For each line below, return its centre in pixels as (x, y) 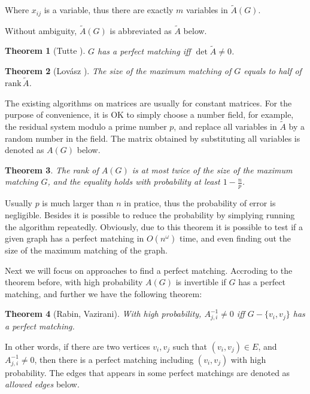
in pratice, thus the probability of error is (200, 203)
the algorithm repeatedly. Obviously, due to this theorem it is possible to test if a (154, 226)
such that (190, 346)
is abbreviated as (141, 30)
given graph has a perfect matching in (75, 238)
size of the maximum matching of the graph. (86, 250)
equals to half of (273, 71)
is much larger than (78, 203)
